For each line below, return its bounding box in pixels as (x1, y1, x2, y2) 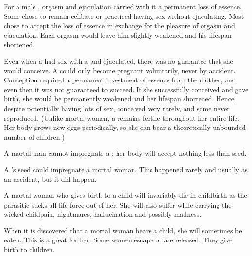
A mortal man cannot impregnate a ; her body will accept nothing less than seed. (4, 148, 247, 158)
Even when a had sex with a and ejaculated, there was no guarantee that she (4, 55, 233, 65)
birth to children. (4, 244, 55, 255)
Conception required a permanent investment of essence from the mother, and (4, 75, 236, 85)
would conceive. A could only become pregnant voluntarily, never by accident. (4, 65, 235, 75)
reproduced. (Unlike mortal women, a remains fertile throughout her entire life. (4, 112, 239, 123)
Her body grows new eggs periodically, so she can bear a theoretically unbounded (4, 122, 246, 132)
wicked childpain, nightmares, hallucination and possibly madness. (4, 209, 202, 219)
